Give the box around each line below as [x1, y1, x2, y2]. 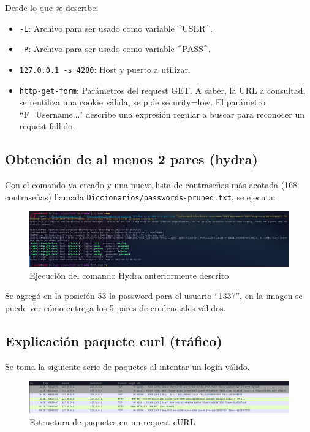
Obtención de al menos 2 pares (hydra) [5, 150, 258, 169]
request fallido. [19, 119, 75, 132]
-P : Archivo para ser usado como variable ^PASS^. [19, 42, 211, 55]
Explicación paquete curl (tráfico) [5, 332, 222, 351]
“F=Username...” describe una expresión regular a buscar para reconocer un [19, 107, 304, 120]
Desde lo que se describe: [5, 1, 99, 13]
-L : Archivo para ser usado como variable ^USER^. [19, 21, 213, 34]
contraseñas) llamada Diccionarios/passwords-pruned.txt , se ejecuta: [5, 190, 276, 203]
